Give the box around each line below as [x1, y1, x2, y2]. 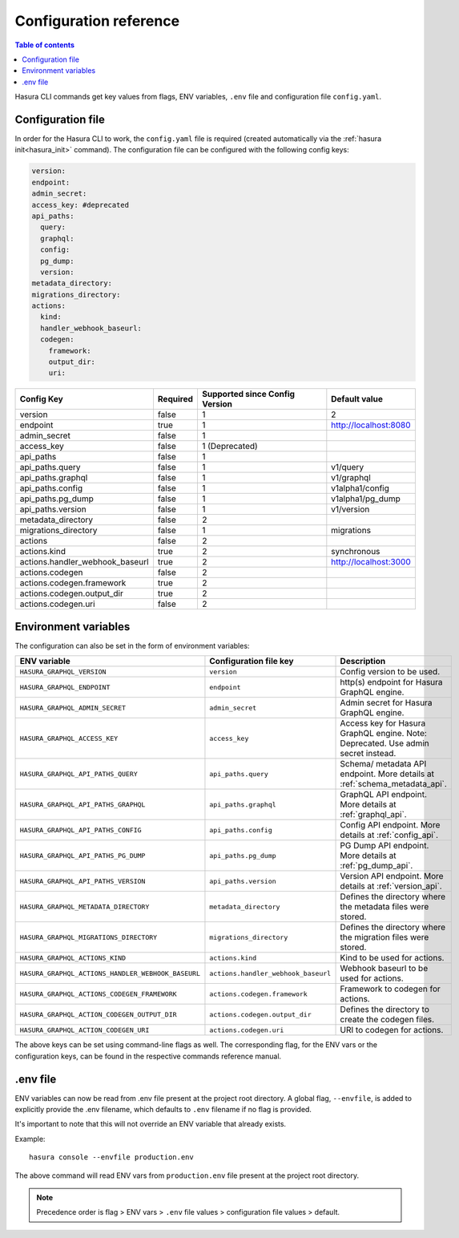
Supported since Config [201, 389, 296, 400]
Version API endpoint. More [340, 871, 444, 882]
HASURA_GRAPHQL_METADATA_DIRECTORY [19, 902, 150, 911]
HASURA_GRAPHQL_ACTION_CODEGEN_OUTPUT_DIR [19, 1010, 177, 1018]
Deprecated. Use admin [340, 738, 429, 749]
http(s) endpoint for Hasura [340, 677, 444, 688]
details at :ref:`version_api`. [340, 880, 442, 892]
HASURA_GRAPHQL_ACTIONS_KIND [19, 953, 127, 962]
